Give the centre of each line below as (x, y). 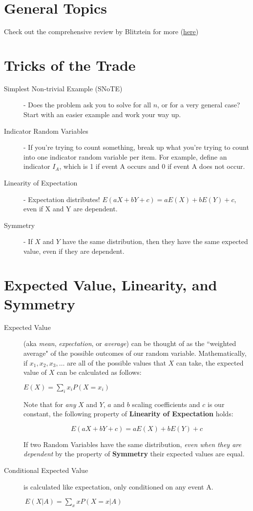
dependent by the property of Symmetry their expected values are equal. (134, 454)
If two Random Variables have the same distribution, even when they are (132, 444)
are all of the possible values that (116, 362)
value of (35, 372)
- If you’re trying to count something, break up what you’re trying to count (136, 147)
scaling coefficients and (166, 404)
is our (216, 404)
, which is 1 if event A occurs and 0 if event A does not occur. (152, 166)
